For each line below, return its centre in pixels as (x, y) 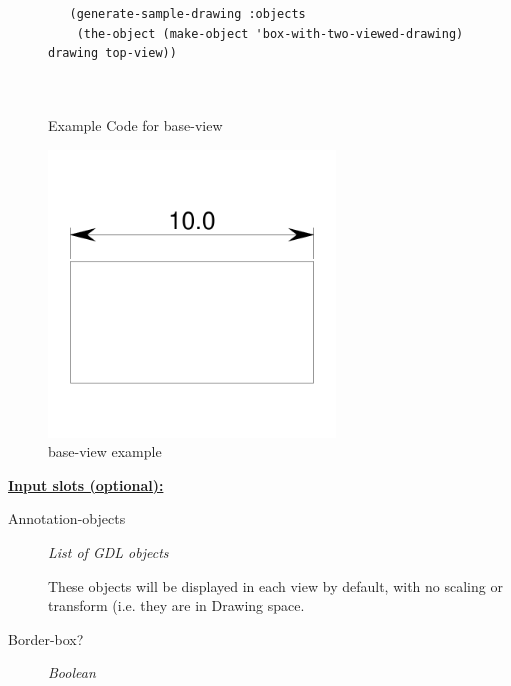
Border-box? (46, 638)
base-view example (105, 451)
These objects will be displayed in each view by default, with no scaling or (275, 585)
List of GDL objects (108, 551)
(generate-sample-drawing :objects (187, 14)
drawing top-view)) (112, 53)
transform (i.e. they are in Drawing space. (176, 605)
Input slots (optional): (86, 484)
